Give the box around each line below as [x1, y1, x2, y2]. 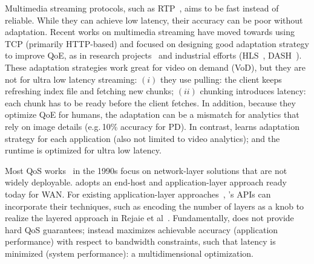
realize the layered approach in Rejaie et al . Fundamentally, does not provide [5, 211, 294, 224]
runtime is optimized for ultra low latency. [5, 144, 162, 156]
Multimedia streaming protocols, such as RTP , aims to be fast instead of [5, 2, 279, 14]
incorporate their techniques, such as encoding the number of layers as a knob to [5, 199, 304, 212]
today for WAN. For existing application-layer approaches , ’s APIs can [5, 187, 271, 200]
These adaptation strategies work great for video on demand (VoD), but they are [5, 60, 306, 73]
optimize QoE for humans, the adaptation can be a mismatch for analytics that [5, 108, 299, 121]
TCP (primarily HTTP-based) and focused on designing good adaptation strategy [5, 37, 309, 50]
